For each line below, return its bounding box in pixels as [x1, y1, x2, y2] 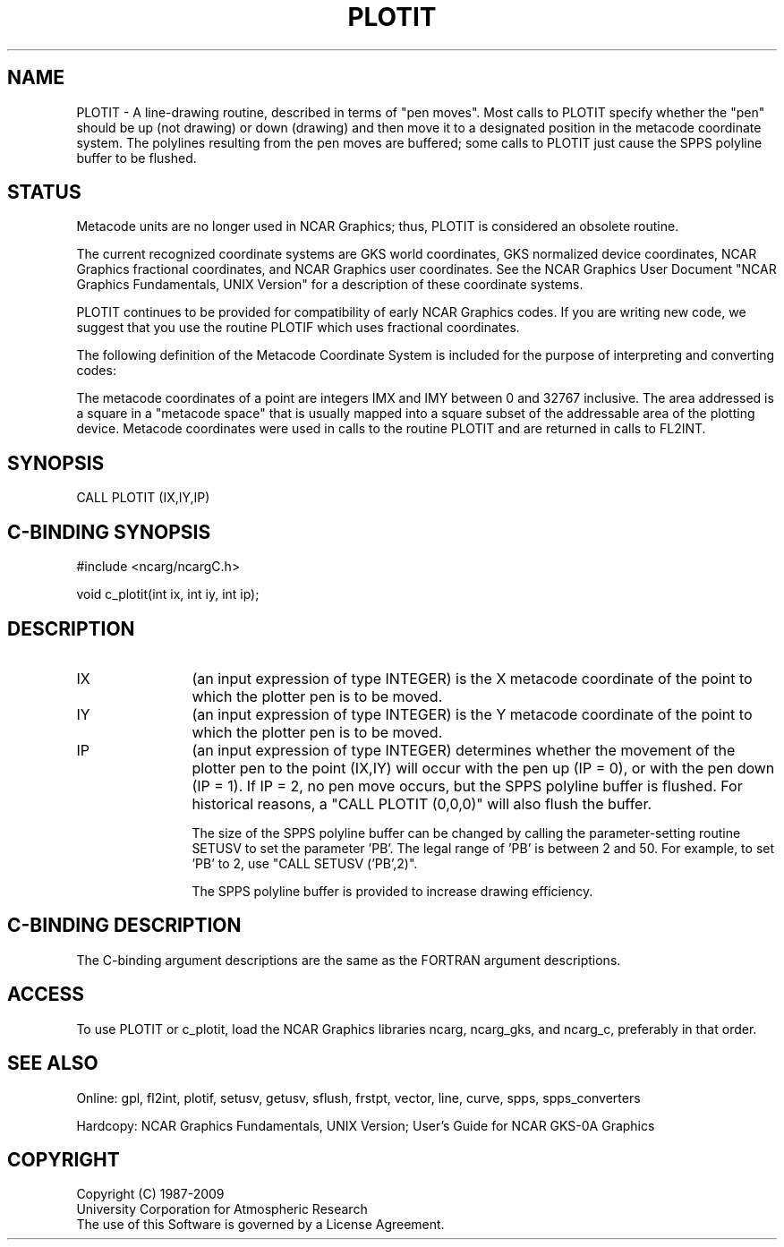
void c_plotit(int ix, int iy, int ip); [76, 586, 260, 602]
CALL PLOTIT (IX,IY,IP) [76, 490, 210, 506]
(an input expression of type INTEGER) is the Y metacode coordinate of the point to [192, 705, 753, 723]
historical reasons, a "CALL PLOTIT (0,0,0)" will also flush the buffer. [192, 794, 652, 813]
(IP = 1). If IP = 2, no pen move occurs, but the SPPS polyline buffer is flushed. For [192, 776, 743, 795]
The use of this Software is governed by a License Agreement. [76, 1217, 445, 1233]
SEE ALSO [7, 1052, 98, 1075]
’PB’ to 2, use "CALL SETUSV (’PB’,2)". [192, 855, 418, 871]
